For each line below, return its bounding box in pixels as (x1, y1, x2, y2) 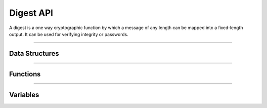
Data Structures (9, 49, 59, 58)
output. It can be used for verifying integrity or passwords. (9, 31, 129, 37)
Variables (9, 90, 40, 99)
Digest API (9, 7, 53, 18)
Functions (9, 70, 41, 78)
